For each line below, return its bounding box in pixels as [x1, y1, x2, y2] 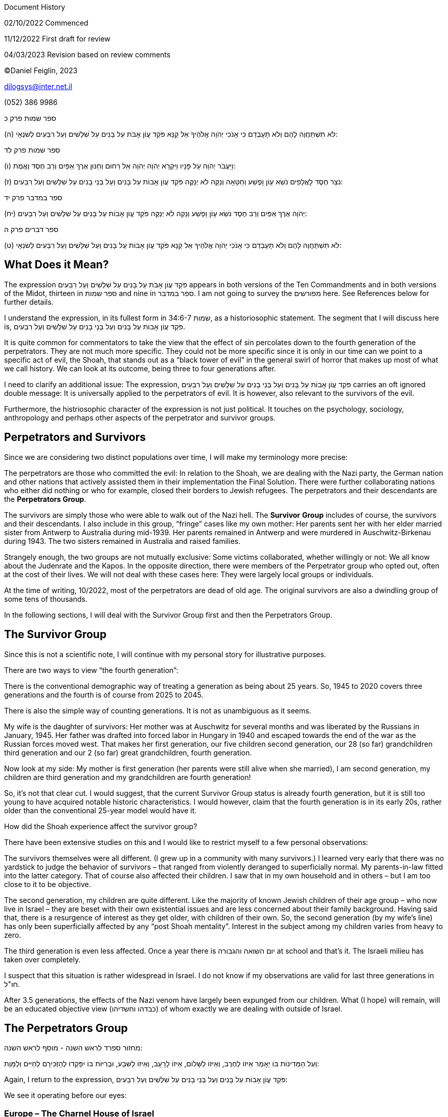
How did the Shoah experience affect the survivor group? [4, 821, 197, 831]
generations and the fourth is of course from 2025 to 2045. [4, 690, 204, 699]
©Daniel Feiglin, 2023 [4, 66, 78, 75]
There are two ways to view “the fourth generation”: [4, 665, 178, 675]
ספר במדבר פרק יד [4, 193, 62, 202]
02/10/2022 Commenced [4, 18, 88, 27]
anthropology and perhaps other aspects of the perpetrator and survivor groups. [4, 413, 276, 422]
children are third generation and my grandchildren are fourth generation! [4, 772, 251, 782]
